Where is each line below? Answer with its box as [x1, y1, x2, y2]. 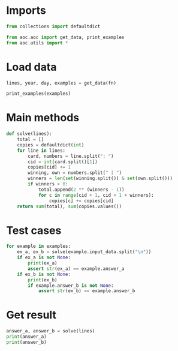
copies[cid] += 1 [28, 164, 71, 170]
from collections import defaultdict [6, 23, 101, 29]
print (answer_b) [6, 339, 47, 345]
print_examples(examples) [6, 91, 71, 97]
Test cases [6, 223, 62, 237]
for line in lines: [17, 148, 66, 154]
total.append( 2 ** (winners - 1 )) [38, 187, 125, 193]
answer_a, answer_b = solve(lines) [6, 328, 95, 334]
